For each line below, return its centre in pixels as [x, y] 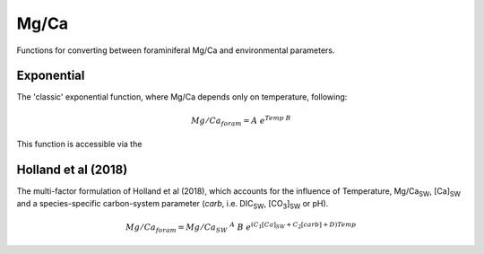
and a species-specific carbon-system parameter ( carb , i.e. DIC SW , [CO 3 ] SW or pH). [173, 205]
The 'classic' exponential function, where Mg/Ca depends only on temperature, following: [182, 97]
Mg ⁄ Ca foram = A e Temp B [241, 120]
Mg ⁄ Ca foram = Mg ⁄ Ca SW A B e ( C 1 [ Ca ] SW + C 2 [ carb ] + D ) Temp [241, 228]
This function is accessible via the [79, 145]
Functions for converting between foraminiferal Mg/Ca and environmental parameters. [176, 50]
